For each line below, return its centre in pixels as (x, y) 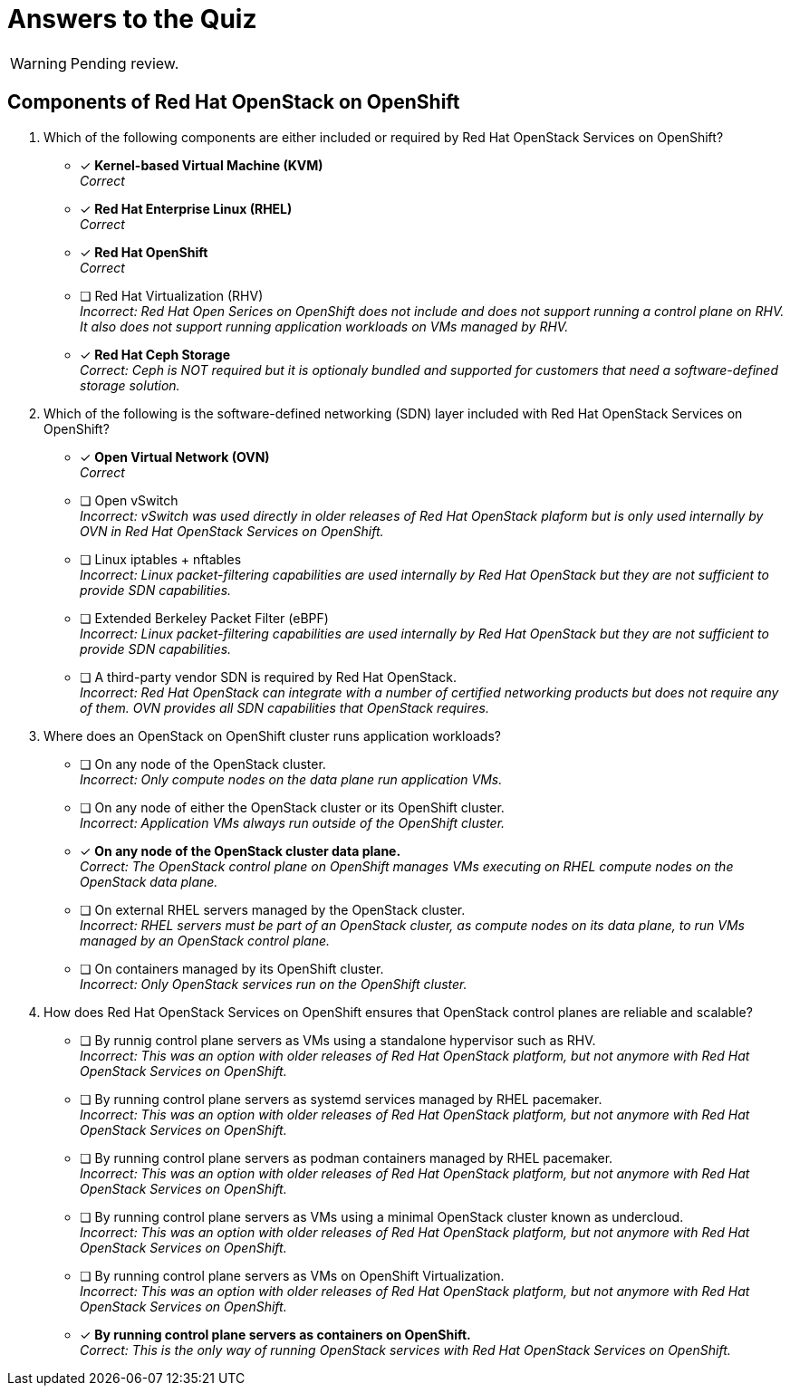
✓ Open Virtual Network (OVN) (175, 456)
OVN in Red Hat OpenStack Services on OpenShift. (232, 531)
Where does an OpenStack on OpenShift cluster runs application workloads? (272, 735)
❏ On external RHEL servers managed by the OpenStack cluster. (273, 909)
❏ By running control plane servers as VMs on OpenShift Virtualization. (292, 1275)
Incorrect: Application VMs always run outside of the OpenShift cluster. (293, 822)
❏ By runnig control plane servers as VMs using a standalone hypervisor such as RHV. (338, 1040)
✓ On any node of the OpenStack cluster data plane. (241, 850)
